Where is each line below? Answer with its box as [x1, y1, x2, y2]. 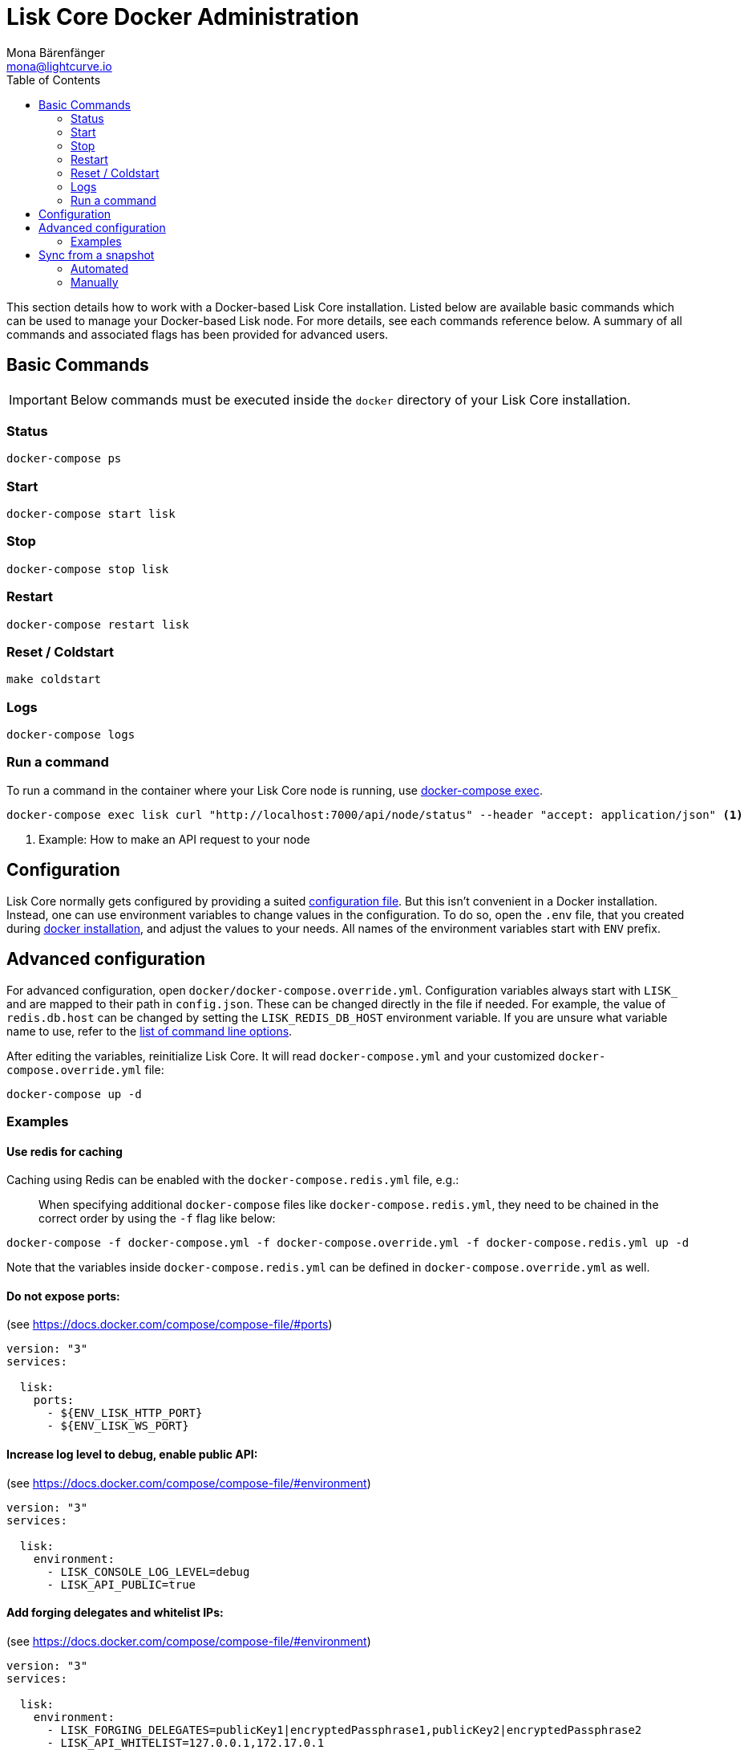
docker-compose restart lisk [6, 617, 189, 631]
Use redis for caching [6, 1144, 123, 1158]
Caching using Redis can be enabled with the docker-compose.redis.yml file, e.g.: [6, 1173, 459, 1187]
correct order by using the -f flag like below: [38, 1211, 276, 1226]
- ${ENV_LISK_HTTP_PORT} [46, 1406, 203, 1420]
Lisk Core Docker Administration [6, 3, 359, 31]
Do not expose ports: [6, 1288, 120, 1303]
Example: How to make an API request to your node [38, 832, 310, 846]
